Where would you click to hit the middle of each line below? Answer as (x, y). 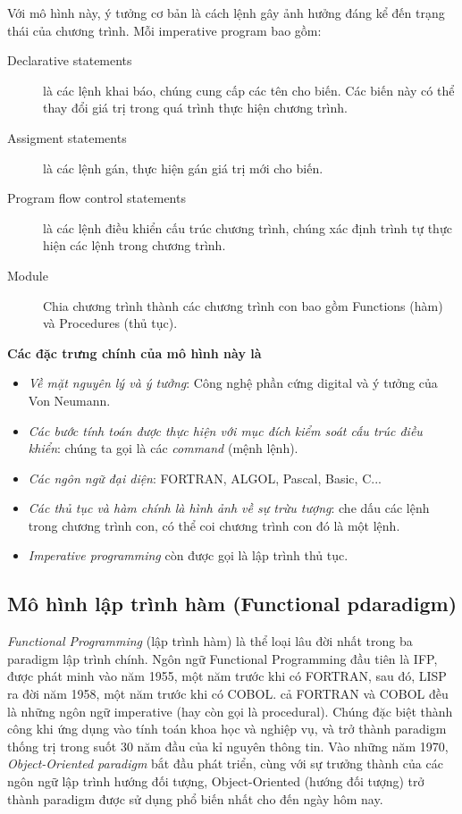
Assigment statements (67, 137)
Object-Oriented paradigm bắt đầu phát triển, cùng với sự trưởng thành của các (225, 764)
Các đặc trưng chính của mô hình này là (134, 352)
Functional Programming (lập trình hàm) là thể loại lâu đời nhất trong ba (210, 641)
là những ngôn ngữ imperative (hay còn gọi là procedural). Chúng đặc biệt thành (230, 711)
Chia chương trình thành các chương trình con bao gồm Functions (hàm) (243, 305)
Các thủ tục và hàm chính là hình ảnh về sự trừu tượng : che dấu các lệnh (229, 508)
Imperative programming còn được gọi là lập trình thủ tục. (188, 555)
